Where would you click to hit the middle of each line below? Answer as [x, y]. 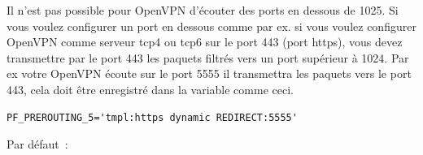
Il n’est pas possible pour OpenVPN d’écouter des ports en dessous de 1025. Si [203, 10]
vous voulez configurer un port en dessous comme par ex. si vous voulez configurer [211, 26]
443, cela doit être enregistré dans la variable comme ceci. [150, 89]
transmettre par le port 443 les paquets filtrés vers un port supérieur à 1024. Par [208, 57]
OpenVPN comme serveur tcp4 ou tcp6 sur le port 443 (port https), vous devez [205, 42]
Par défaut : [37, 144]
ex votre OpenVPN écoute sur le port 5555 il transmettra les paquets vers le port [209, 73]
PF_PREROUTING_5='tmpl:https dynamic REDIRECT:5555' [152, 117]
